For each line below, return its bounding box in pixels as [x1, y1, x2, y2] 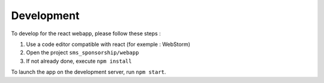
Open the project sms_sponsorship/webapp [26, 49, 139, 56]
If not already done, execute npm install [26, 57, 132, 64]
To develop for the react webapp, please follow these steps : [11, 30, 161, 37]
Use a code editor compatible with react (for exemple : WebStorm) [26, 41, 191, 48]
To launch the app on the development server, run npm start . [11, 69, 166, 76]
